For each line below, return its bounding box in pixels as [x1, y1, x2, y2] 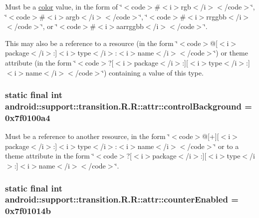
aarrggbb [116, 21, 144, 31]
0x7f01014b [5, 204, 51, 217]
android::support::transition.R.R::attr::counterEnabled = [5, 193, 239, 205]
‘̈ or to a [214, 140, 239, 151]
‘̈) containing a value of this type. [102, 67, 204, 77]
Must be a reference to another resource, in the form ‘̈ [5, 131, 170, 141]
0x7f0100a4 [5, 111, 50, 123]
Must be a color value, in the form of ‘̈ [5, 1, 122, 11]
